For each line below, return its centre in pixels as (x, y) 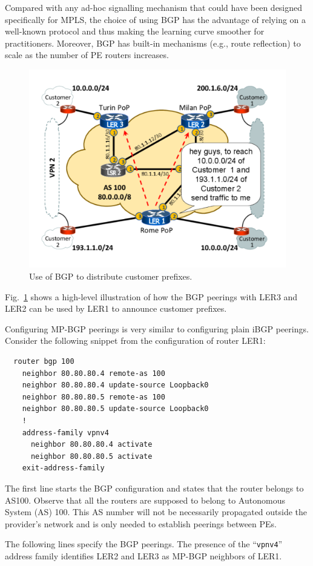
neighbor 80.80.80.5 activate (91, 456)
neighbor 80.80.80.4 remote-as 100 (94, 373)
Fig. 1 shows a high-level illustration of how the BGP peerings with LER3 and (151, 296)
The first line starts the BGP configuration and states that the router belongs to (154, 488)
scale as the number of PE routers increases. (87, 55)
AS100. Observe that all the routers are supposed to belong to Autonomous (145, 500)
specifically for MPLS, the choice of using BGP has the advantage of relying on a (156, 19)
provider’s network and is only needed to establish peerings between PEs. (141, 523)
